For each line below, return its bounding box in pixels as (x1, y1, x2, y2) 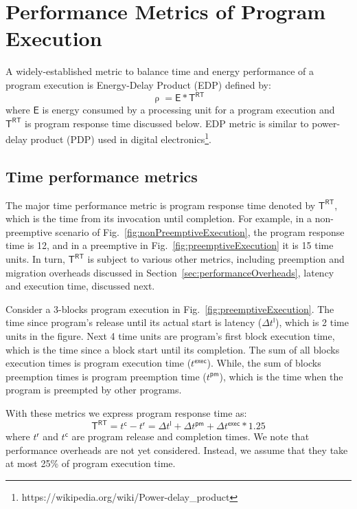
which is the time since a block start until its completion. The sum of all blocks (5, 342, 340, 356)
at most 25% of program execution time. (5, 456, 176, 470)
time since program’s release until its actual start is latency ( (5, 315, 262, 329)
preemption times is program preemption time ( (5, 369, 207, 383)
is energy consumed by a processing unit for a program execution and (42, 102, 335, 116)
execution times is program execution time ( (5, 356, 192, 370)
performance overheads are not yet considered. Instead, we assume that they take (5, 442, 348, 457)
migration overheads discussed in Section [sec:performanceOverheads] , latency (5, 265, 334, 279)
